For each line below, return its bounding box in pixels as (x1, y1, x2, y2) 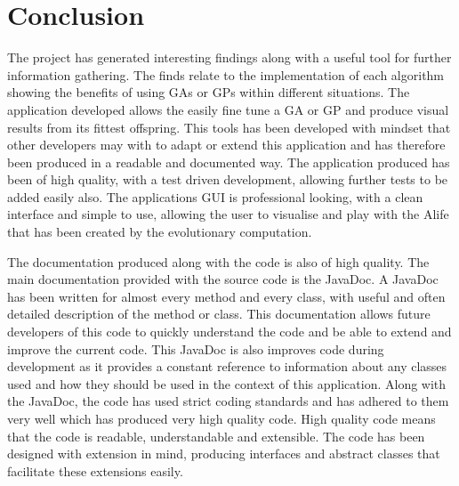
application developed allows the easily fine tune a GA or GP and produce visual (7, 100, 449, 118)
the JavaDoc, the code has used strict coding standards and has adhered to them (7, 392, 449, 410)
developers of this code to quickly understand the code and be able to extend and (7, 322, 452, 341)
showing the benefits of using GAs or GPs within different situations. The (7, 83, 410, 101)
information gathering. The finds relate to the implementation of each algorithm (7, 65, 445, 84)
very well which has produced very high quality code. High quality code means (7, 409, 436, 427)
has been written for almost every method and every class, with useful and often (7, 287, 446, 305)
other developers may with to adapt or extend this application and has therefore (7, 135, 446, 154)
